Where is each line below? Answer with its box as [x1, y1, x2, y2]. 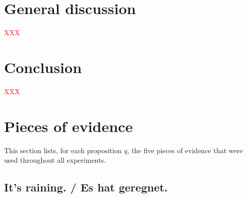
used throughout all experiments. [4, 155, 106, 165]
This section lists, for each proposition [4, 145, 122, 155]
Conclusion [4, 56, 82, 77]
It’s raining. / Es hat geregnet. [4, 179, 168, 195]
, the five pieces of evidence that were [127, 145, 243, 155]
